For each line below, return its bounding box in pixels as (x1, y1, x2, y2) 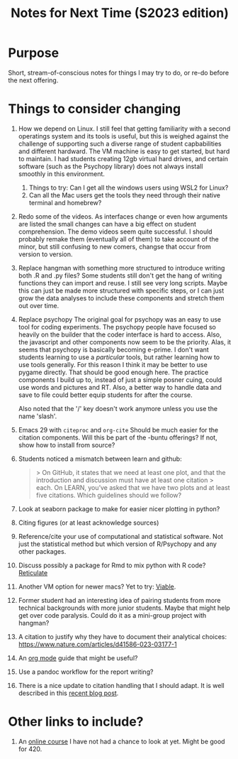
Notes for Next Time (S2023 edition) (10, 5, 229, 21)
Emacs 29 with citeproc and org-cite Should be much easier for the (18, 425, 219, 434)
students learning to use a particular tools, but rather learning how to (18, 353, 220, 361)
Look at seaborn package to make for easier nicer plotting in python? (18, 504, 220, 513)
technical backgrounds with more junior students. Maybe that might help (18, 604, 231, 612)
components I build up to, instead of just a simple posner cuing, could (18, 375, 222, 384)
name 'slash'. (18, 412, 57, 420)
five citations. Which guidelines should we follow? (35, 491, 182, 499)
